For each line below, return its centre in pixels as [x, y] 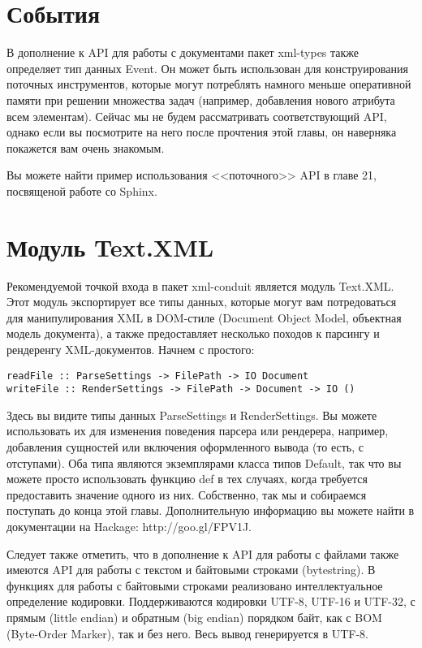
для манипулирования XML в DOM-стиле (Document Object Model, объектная [204, 317]
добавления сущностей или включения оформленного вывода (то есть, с [185, 447]
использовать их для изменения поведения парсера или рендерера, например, [198, 431]
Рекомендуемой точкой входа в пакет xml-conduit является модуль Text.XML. [200, 285]
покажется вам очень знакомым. [86, 147]
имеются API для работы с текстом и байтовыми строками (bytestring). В [191, 570]
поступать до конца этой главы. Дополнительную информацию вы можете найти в [211, 510]
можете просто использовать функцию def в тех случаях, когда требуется [187, 479]
